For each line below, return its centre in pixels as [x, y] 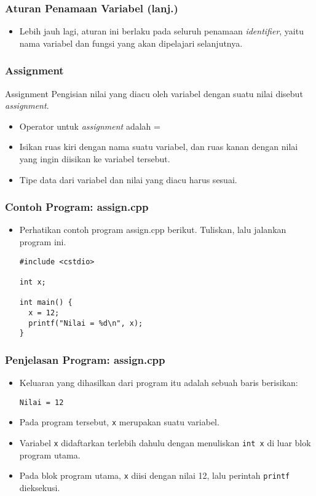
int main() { [46, 303]
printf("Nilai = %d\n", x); [86, 323]
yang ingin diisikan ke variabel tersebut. [95, 159]
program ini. [43, 242]
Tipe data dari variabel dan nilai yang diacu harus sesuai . [128, 179]
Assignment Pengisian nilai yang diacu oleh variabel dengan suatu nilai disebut [154, 93]
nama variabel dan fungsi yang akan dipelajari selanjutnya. [131, 43]
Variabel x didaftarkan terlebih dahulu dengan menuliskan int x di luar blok [165, 442]
